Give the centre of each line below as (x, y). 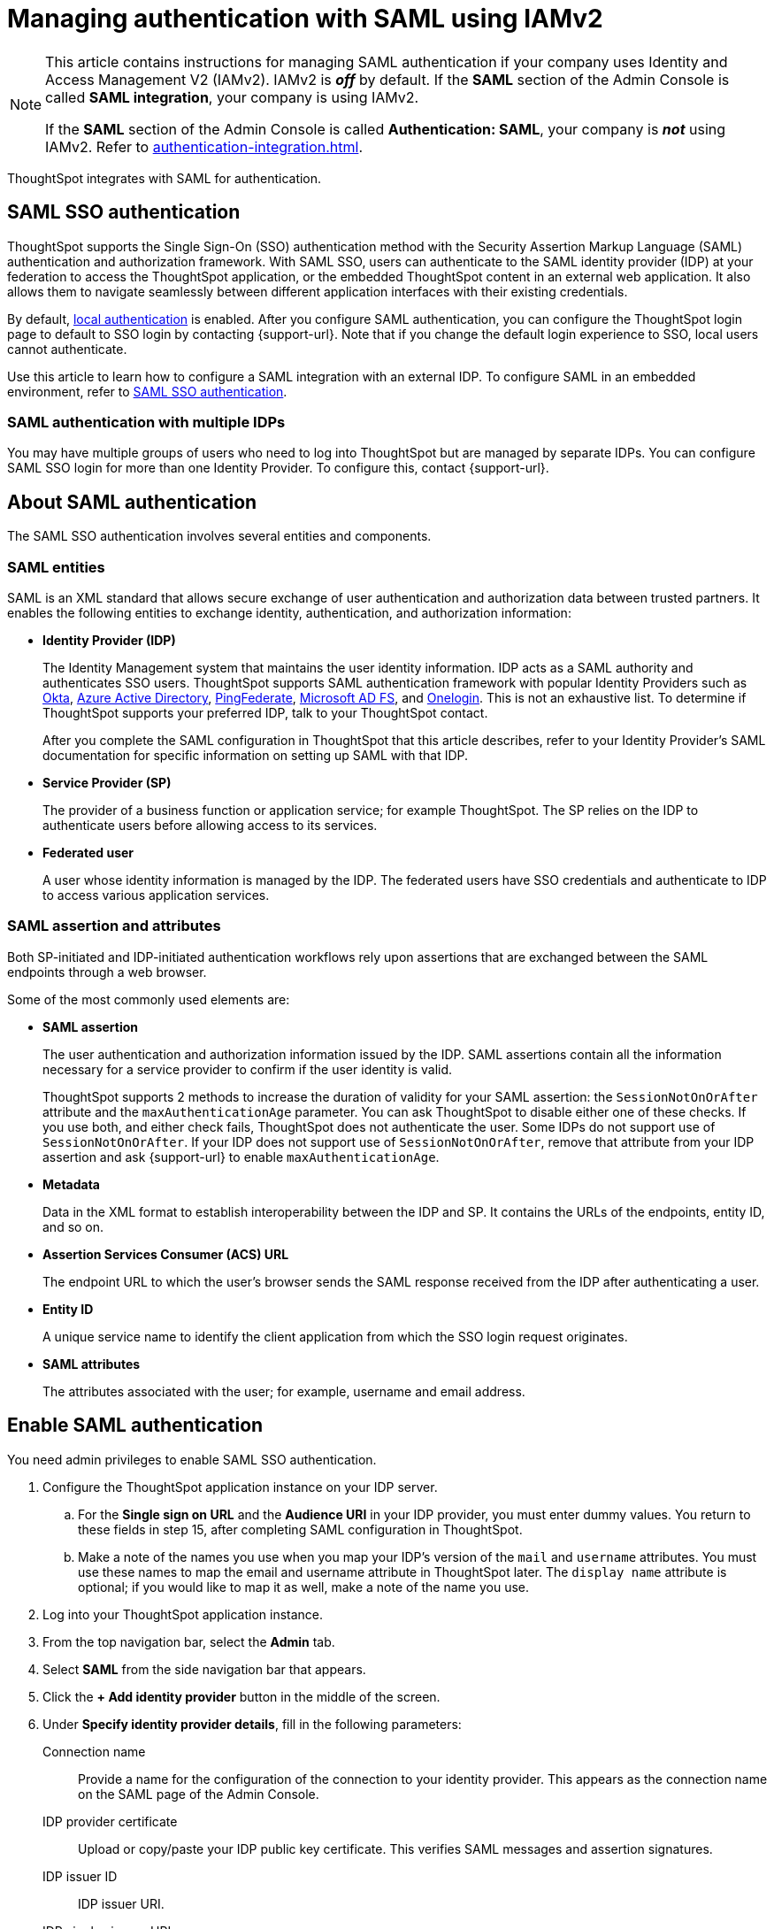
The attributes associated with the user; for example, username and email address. (284, 1391)
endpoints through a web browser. (107, 972)
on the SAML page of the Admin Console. (199, 1794)
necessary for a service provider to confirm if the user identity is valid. (248, 1069)
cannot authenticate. (67, 349)
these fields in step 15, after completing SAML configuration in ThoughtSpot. (300, 1529)
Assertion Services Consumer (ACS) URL (166, 1254)
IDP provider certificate (110, 1821)
